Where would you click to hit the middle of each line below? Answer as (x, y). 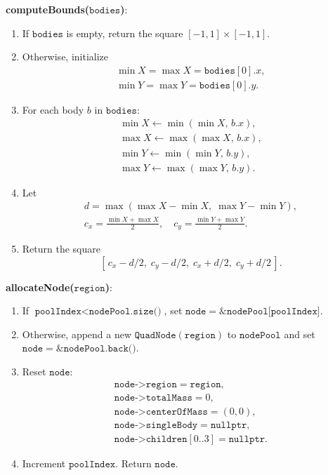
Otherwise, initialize (65, 56)
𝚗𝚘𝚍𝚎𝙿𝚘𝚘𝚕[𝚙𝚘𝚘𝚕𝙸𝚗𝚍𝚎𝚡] (273, 312)
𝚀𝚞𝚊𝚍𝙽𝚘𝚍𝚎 (155, 335)
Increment (44, 463)
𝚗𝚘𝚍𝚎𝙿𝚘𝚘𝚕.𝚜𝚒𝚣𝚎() (125, 312)
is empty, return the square (125, 33)
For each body (53, 109)
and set (300, 334)
